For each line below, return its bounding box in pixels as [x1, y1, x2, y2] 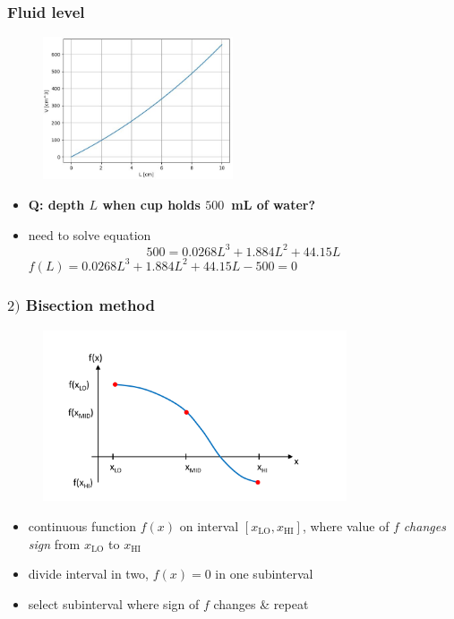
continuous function [28, 517, 137, 536]
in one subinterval [215, 564, 313, 583]
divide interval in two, [28, 564, 150, 583]
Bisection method [25, 294, 155, 316]
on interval [179, 517, 239, 536]
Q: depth [28, 195, 85, 214]
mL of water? [231, 195, 316, 214]
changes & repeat [213, 594, 309, 613]
